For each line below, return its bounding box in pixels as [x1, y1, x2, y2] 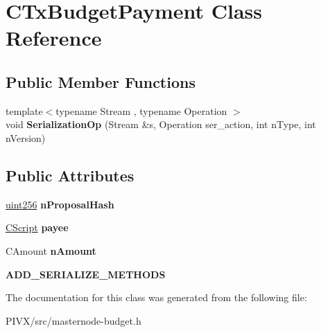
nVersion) [6, 130, 46, 145]
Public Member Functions [6, 71, 196, 92]
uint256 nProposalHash [6, 197, 114, 211]
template [6, 103, 43, 118]
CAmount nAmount [6, 243, 96, 258]
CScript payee [6, 220, 69, 235]
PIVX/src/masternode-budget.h [6, 313, 141, 327]
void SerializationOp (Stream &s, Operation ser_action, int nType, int [6, 117, 316, 132]
